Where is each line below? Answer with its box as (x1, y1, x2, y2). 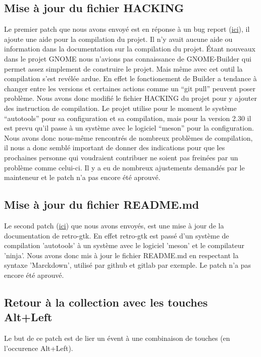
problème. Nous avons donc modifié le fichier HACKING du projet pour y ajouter (4, 93, 257, 103)
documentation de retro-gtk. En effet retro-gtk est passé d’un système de (4, 230, 229, 241)
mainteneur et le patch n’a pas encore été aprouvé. (4, 172, 161, 183)
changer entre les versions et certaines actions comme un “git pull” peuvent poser (4, 83, 255, 93)
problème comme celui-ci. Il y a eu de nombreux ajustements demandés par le (4, 162, 245, 172)
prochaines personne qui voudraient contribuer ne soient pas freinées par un (4, 152, 238, 162)
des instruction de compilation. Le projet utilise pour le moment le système (4, 102, 237, 113)
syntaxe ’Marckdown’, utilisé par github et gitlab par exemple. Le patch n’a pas (4, 260, 251, 270)
